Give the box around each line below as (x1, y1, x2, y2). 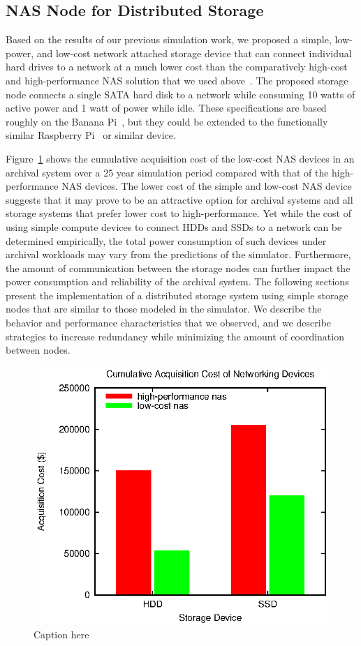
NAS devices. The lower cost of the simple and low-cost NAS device (61, 179, 352, 193)
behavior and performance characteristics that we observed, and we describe (6, 315, 332, 330)
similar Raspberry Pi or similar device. (6, 128, 176, 142)
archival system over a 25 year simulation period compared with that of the (6, 165, 329, 179)
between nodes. (6, 343, 71, 357)
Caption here (34, 626, 89, 641)
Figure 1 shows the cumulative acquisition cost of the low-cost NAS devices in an (6, 151, 355, 165)
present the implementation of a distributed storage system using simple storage (6, 287, 348, 302)
